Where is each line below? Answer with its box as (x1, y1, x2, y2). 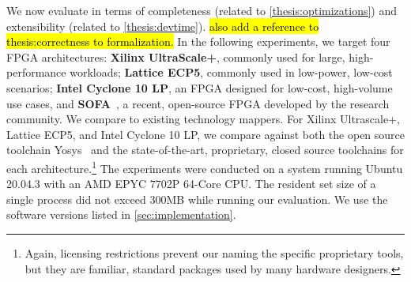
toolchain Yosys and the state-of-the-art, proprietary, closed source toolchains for (6, 141, 404, 158)
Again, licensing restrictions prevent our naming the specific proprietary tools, (25, 244, 404, 261)
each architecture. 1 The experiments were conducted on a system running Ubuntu (6, 157, 403, 176)
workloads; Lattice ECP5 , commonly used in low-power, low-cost (70, 64, 393, 81)
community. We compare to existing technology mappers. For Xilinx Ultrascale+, (6, 111, 400, 127)
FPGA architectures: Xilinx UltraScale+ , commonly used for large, (6, 48, 345, 65)
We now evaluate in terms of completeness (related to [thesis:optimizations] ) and (6, 2, 398, 18)
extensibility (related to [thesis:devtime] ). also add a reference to (6, 17, 319, 34)
